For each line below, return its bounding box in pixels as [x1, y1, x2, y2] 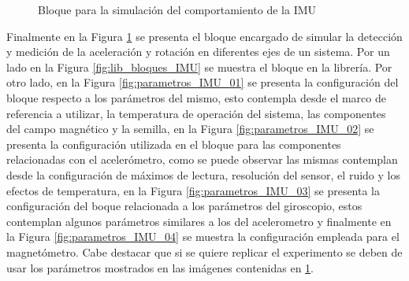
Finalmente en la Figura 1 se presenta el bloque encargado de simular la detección [6, 28, 403, 44]
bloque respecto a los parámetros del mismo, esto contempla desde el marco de [6, 89, 386, 105]
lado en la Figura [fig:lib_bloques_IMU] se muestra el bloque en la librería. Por [6, 58, 392, 75]
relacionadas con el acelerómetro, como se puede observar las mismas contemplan [6, 151, 398, 168]
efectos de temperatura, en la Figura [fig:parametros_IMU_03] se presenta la [6, 182, 381, 198]
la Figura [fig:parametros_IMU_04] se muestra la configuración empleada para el [6, 228, 400, 245]
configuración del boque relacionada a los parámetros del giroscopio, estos [6, 198, 363, 214]
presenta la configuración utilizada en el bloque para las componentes [6, 135, 341, 152]
